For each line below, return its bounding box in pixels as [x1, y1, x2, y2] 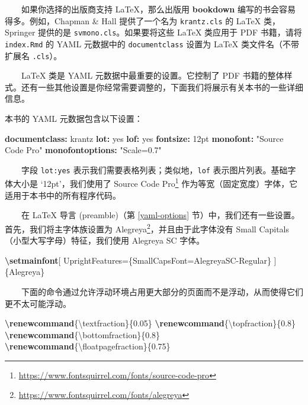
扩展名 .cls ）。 [5, 49, 62, 61]
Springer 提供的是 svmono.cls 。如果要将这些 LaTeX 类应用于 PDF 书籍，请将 [5, 26, 302, 38]
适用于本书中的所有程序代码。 [5, 189, 121, 201]
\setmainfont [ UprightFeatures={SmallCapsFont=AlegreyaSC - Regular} [5, 254, 271, 266]
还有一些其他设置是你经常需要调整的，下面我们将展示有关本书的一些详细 [21, 80, 303, 93]
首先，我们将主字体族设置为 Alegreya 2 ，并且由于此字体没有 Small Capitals [5, 221, 290, 235]
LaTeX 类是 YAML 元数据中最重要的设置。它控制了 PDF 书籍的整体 [21, 69, 284, 82]
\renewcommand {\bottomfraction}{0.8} [5, 328, 161, 341]
